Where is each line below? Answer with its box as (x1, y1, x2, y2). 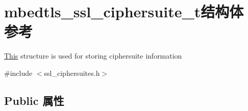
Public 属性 (4, 92, 64, 108)
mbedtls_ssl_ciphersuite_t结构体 (4, 1, 244, 22)
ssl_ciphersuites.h (44, 67, 100, 78)
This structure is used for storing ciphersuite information (4, 50, 182, 61)
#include (4, 67, 33, 78)
